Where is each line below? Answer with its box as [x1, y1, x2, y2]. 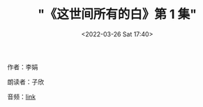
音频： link [7, 92, 36, 101]
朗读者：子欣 [7, 78, 44, 86]
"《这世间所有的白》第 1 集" [37, 6, 197, 22]
